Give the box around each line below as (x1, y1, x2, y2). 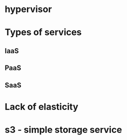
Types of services (5, 27, 82, 38)
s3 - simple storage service (5, 124, 122, 135)
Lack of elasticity (5, 101, 79, 112)
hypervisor (5, 4, 52, 15)
